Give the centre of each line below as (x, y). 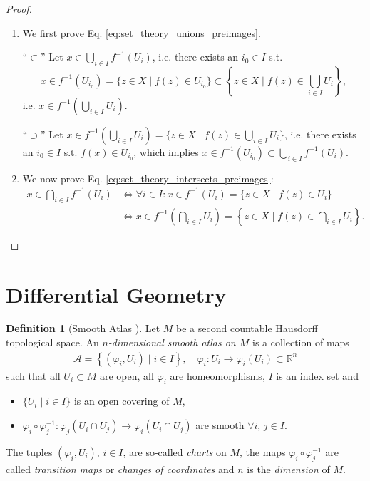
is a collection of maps (301, 342)
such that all (33, 375)
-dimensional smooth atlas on (172, 342)
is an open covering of (122, 401)
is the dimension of (288, 469)
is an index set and (317, 375)
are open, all (127, 375)
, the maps (263, 451)
